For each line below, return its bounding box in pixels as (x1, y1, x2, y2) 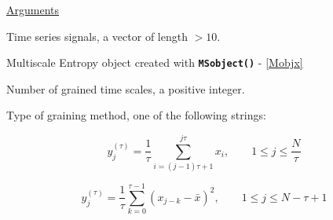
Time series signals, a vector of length (6, 27, 188, 44)
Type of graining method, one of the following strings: (6, 107, 266, 123)
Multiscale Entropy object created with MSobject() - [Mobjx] (6, 54, 303, 71)
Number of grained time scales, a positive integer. (6, 80, 245, 97)
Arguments (6, 2, 60, 17)
